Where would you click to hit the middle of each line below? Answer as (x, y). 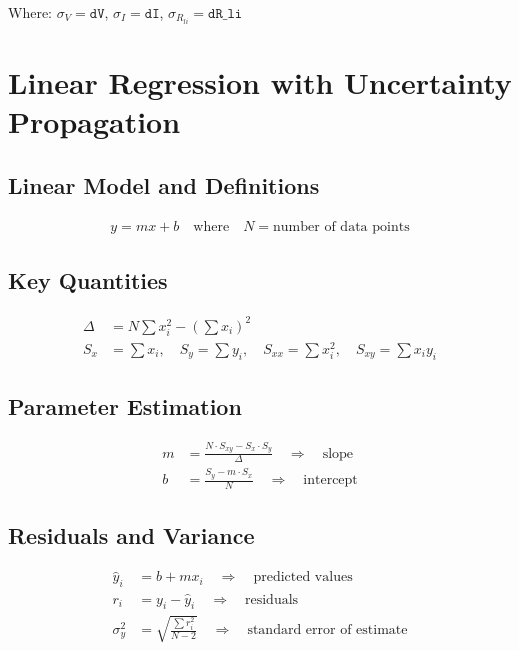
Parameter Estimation (125, 406)
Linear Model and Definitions (164, 185)
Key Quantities (88, 280)
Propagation (94, 121)
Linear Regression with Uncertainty (260, 82)
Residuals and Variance (131, 535)
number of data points (341, 226)
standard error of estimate (327, 630)
